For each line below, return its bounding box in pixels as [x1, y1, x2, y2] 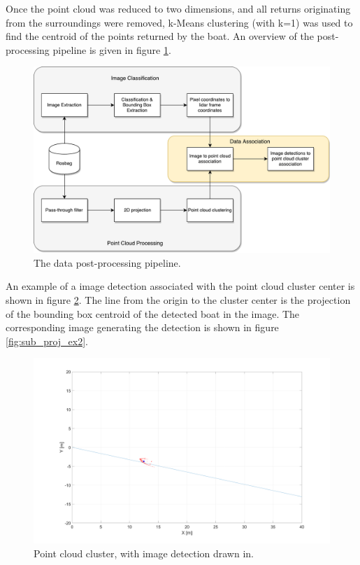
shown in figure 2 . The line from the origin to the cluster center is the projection [6, 292, 351, 307]
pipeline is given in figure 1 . [52, 42, 171, 57]
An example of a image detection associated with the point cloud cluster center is [6, 279, 355, 293]
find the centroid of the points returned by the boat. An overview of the [6, 29, 314, 43]
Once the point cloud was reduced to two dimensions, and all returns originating [6, 1, 351, 15]
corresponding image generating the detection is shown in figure [6, 320, 279, 335]
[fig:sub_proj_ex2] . [6, 333, 89, 348]
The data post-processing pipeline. [34, 255, 181, 270]
